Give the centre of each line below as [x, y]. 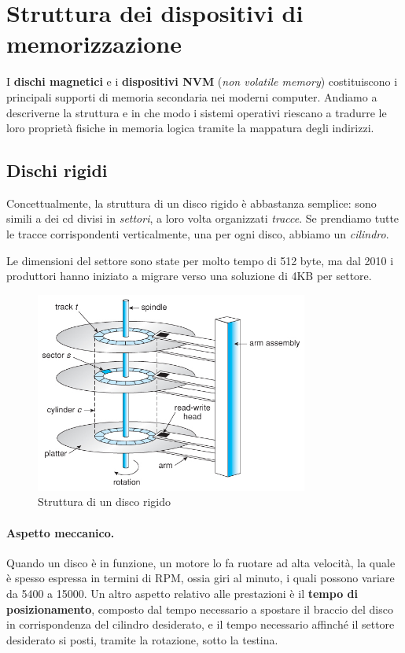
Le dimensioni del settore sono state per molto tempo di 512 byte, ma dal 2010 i [200, 260]
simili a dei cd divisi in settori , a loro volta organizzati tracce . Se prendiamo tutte [203, 218]
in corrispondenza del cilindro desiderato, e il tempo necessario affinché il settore [201, 624]
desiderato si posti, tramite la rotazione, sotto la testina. [142, 639]
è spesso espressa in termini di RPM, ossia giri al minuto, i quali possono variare [201, 578]
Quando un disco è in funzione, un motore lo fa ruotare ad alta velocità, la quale [201, 562]
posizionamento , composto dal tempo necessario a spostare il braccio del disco [200, 609]
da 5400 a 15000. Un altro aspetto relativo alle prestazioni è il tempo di [182, 593]
